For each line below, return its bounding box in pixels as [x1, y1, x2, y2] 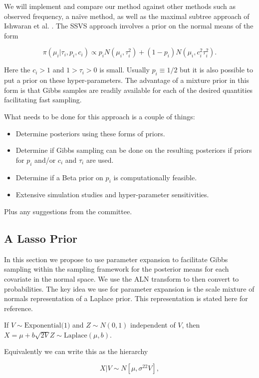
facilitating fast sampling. [4, 94, 82, 105]
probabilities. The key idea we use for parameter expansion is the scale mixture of [4, 283, 255, 294]
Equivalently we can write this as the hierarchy [4, 346, 148, 357]
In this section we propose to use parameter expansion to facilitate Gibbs [4, 254, 228, 264]
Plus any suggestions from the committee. [4, 206, 132, 216]
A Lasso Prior [4, 230, 77, 246]
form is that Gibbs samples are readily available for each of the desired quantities [4, 84, 253, 95]
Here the [4, 64, 30, 75]
